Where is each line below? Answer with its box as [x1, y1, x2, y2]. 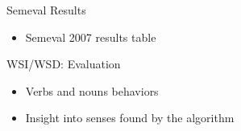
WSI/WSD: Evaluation [6, 55, 121, 72]
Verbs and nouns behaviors [25, 82, 159, 99]
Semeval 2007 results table [25, 28, 156, 45]
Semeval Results [6, 2, 86, 18]
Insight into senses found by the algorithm [25, 109, 235, 126]
